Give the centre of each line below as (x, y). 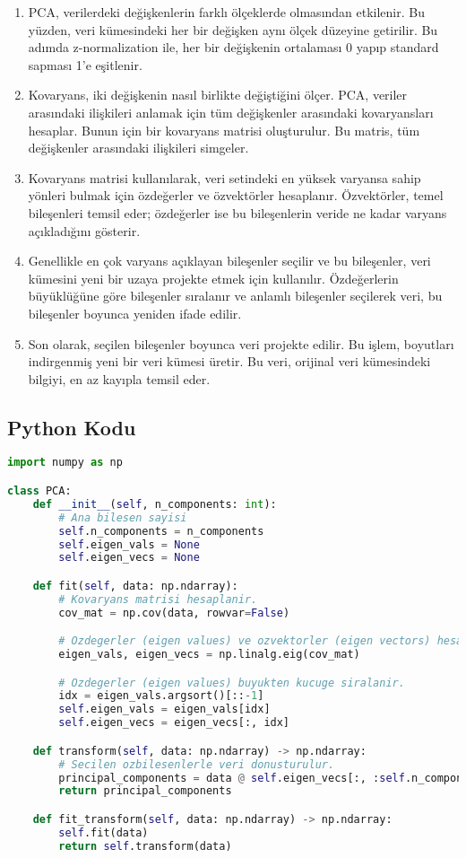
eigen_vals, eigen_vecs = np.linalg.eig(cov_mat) (209, 655)
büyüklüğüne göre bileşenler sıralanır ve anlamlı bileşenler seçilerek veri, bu (235, 296)
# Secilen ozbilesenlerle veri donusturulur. (197, 764)
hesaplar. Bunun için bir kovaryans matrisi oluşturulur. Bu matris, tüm (224, 130)
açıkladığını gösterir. (84, 230)
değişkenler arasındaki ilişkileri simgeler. (138, 148)
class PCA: (39, 491)
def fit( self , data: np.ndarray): (135, 586)
